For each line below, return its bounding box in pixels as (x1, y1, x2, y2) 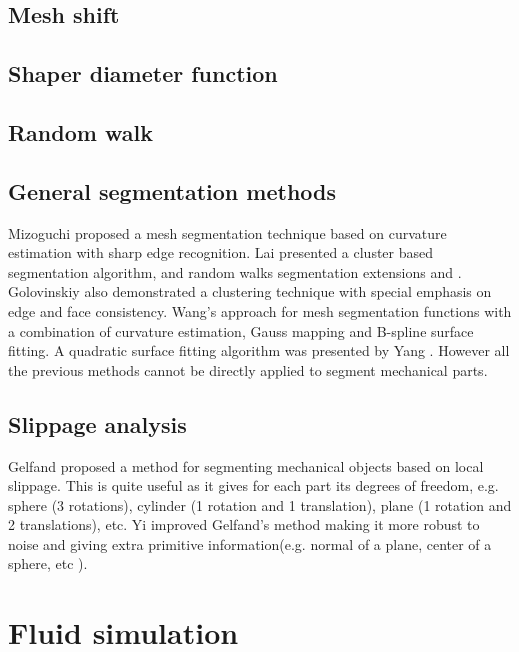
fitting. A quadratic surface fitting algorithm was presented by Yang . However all (8, 340, 510, 361)
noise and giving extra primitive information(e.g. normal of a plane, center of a (8, 533, 492, 554)
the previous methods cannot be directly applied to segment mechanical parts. (8, 359, 488, 380)
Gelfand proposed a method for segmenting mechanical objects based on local (8, 455, 484, 476)
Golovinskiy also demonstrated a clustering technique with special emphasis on (8, 281, 492, 302)
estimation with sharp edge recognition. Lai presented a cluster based (8, 242, 434, 263)
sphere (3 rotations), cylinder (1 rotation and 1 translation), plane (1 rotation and (8, 494, 512, 515)
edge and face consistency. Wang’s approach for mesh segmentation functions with (8, 300, 512, 321)
